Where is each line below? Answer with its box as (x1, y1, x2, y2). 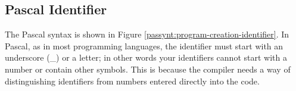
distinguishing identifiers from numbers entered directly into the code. (5, 74, 260, 87)
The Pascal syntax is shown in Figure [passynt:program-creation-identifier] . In (5, 28, 289, 40)
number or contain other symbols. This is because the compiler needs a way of (5, 62, 291, 75)
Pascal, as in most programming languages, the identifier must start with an (5, 39, 283, 52)
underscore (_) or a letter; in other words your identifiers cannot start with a (5, 51, 287, 64)
